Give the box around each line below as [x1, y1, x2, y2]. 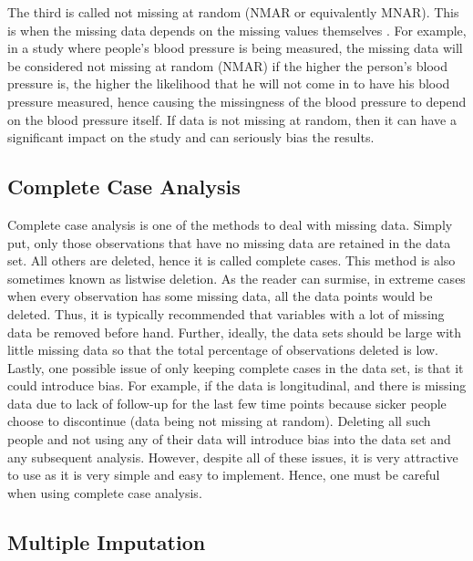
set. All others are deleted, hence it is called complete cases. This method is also [7, 251, 456, 270]
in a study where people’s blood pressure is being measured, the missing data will [7, 38, 463, 57]
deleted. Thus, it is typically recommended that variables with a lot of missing [7, 304, 445, 323]
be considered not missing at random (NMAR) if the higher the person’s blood [7, 56, 447, 75]
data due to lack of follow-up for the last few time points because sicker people [7, 393, 447, 412]
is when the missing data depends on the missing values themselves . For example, [7, 20, 467, 39]
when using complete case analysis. [7, 483, 202, 502]
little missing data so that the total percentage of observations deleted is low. [7, 340, 439, 359]
